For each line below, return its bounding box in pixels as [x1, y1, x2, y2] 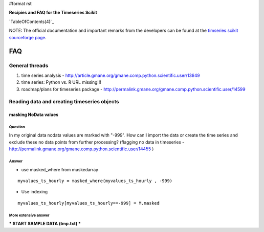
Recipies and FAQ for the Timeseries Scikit [9, 10, 97, 16]
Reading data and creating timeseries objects [9, 98, 119, 105]
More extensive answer [9, 213, 50, 218]
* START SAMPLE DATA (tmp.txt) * [9, 221, 81, 227]
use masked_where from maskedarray [21, 166, 99, 172]
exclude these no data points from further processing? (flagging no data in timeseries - [9, 139, 184, 145]
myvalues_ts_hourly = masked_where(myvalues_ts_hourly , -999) [18, 178, 173, 184]
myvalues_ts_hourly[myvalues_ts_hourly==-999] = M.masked [18, 200, 160, 206]
